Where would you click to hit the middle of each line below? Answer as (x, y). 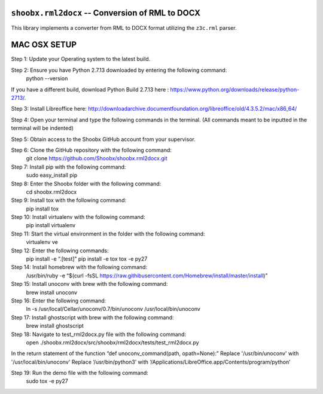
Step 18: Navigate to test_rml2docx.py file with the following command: (99, 334)
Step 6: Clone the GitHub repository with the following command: (91, 150)
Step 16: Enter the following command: (59, 300)
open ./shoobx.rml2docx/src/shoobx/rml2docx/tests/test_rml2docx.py (113, 342)
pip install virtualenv (51, 225)
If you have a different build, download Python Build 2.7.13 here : (90, 89)
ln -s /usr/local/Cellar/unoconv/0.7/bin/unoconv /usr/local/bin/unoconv (113, 309)
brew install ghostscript (55, 326)
